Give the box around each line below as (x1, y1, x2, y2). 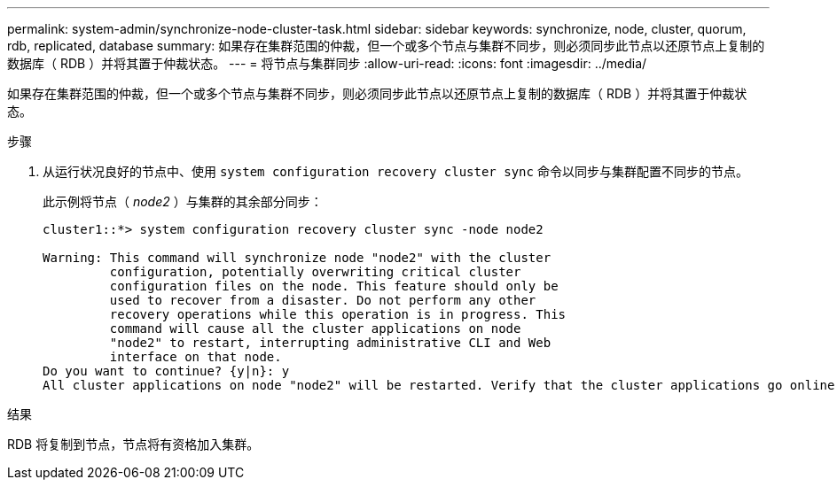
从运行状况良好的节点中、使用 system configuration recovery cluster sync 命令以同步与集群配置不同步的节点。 (43, 164, 748, 179)
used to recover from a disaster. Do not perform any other (109, 293, 536, 307)
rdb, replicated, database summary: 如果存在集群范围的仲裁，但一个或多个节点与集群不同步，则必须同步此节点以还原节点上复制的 (7, 38, 765, 53)
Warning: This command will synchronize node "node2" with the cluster (43, 251, 551, 265)
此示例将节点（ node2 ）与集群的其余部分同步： (43, 194, 323, 209)
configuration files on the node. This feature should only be (109, 279, 559, 293)
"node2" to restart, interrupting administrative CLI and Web (109, 336, 551, 350)
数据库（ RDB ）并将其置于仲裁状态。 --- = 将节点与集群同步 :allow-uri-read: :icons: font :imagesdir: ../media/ (7, 56, 647, 71)
